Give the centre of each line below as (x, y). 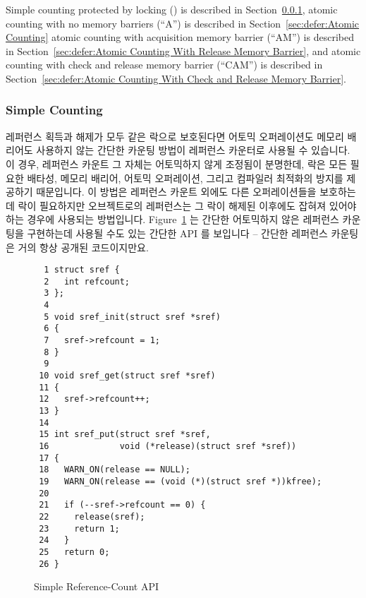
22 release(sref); (92, 516)
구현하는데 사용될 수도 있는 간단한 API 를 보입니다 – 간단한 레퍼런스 (177, 233)
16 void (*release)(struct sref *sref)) (168, 446)
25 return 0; (74, 552)
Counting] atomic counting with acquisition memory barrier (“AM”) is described (180, 37)
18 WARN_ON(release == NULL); (115, 470)
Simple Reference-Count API (96, 586)
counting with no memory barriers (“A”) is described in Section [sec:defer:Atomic (183, 23)
